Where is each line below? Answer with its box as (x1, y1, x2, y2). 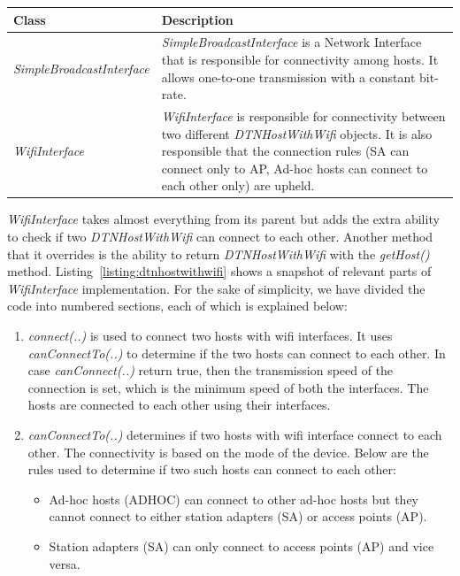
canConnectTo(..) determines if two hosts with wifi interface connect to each (27, 425, 442, 443)
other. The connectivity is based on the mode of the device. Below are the (27, 442, 429, 461)
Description (161, 10, 234, 28)
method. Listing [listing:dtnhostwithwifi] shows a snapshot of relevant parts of (7, 262, 432, 280)
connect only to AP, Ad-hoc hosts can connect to (161, 158, 428, 177)
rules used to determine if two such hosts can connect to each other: (27, 460, 396, 479)
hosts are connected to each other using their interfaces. (27, 396, 331, 414)
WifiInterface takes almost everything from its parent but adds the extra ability (7, 210, 440, 228)
